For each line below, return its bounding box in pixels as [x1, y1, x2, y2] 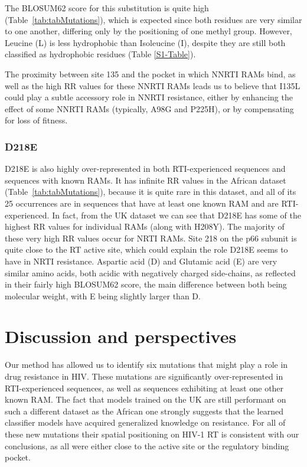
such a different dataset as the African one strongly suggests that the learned [5, 404, 283, 417]
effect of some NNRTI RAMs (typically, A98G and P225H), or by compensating [5, 102, 294, 115]
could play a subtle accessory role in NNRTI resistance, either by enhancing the [5, 91, 293, 103]
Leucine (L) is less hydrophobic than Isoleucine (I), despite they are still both [5, 36, 286, 48]
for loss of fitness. [5, 114, 68, 126]
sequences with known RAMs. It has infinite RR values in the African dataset [5, 174, 286, 186]
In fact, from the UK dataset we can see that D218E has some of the [52, 208, 301, 221]
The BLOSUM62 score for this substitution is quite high [5, 2, 209, 14]
